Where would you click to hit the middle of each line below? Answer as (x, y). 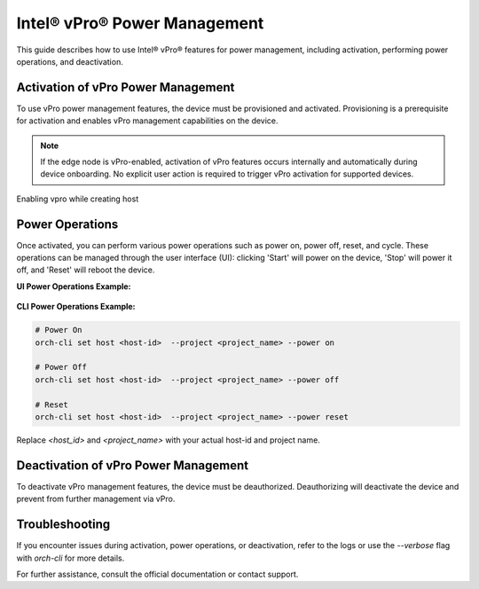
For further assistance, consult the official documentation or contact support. (157, 574)
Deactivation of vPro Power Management (132, 465)
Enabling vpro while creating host (78, 199)
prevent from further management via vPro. (96, 499)
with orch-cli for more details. (71, 558)
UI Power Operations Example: (74, 286)
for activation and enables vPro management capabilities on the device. (147, 121)
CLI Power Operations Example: (76, 307)
